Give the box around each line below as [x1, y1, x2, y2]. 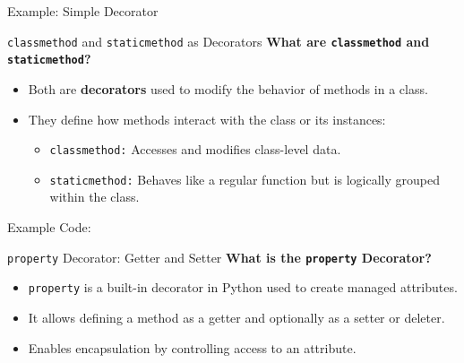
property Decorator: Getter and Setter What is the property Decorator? [7, 247, 432, 266]
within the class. [49, 187, 140, 206]
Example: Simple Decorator [7, 2, 159, 20]
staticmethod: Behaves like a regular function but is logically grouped [49, 169, 440, 188]
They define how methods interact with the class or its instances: [28, 109, 386, 128]
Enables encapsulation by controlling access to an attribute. [28, 338, 357, 357]
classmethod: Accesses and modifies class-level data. [49, 140, 341, 159]
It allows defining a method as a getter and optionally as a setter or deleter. [28, 307, 445, 326]
